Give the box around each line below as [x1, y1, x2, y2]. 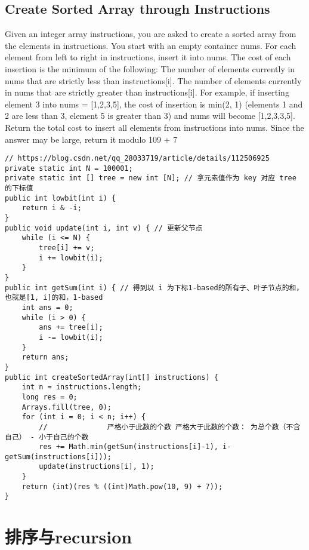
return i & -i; [21, 204, 82, 213]
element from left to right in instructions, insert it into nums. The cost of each [5, 51, 291, 63]
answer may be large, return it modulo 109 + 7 [5, 133, 178, 145]
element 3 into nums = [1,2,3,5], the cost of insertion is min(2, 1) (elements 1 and [5, 97, 303, 110]
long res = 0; [21, 392, 78, 401]
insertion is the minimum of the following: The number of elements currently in [5, 62, 295, 75]
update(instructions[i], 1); [39, 462, 154, 471]
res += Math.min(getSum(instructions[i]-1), [39, 443, 218, 451]
